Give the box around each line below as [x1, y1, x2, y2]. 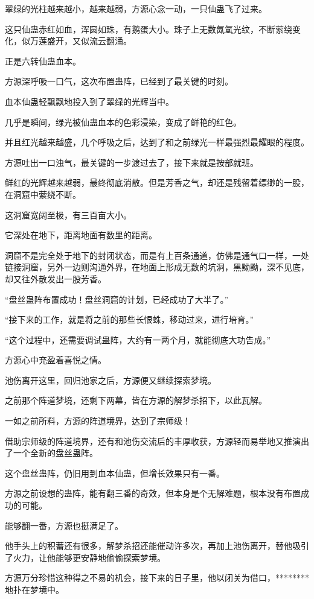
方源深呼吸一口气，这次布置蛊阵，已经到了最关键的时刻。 [5, 75, 233, 87]
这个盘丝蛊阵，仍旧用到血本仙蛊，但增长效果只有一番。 [5, 466, 225, 479]
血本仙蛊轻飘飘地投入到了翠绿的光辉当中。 [5, 95, 174, 107]
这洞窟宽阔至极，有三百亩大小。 [5, 208, 132, 221]
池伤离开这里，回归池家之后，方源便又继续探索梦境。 [5, 373, 216, 386]
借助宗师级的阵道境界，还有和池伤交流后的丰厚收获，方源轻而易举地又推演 [5, 434, 301, 447]
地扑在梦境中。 [5, 583, 64, 595]
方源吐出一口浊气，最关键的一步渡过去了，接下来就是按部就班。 [5, 156, 258, 168]
